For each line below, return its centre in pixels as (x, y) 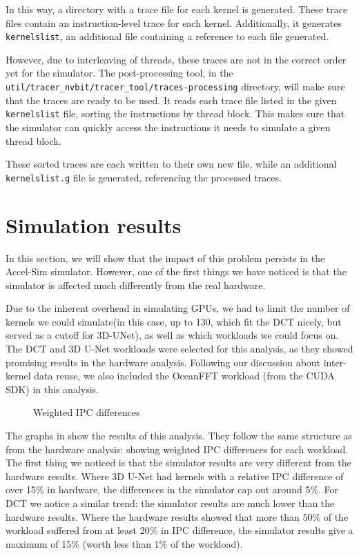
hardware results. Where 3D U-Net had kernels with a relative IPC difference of (175, 476)
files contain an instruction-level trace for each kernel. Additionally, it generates (174, 22)
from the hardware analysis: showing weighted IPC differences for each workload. (177, 449)
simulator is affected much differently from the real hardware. (136, 285)
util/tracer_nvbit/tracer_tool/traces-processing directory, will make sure (175, 87)
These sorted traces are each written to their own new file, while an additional (171, 164)
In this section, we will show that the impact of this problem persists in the (165, 258)
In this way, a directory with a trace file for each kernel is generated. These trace (177, 9)
